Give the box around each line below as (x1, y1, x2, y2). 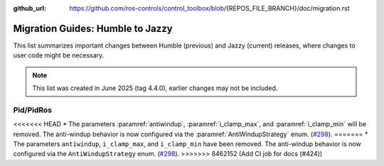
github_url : (13, 4, 46, 12)
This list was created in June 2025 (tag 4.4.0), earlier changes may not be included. (32, 84, 278, 92)
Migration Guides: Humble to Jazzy (13, 22, 174, 35)
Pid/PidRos (13, 105, 53, 115)
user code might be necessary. (13, 51, 105, 60)
